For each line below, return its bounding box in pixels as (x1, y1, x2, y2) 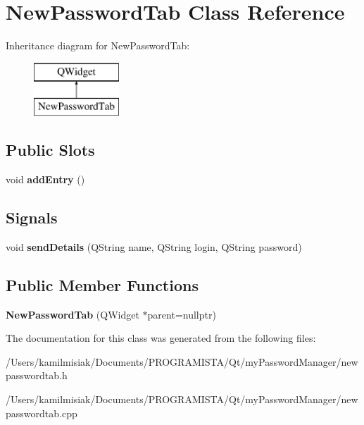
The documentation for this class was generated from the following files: (6, 331, 316, 345)
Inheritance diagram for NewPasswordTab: (6, 38, 190, 53)
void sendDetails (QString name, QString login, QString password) (6, 239, 302, 254)
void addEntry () (6, 172, 85, 187)
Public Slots (6, 139, 95, 161)
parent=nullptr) (147, 307, 216, 321)
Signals (6, 207, 58, 228)
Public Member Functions (6, 273, 199, 295)
